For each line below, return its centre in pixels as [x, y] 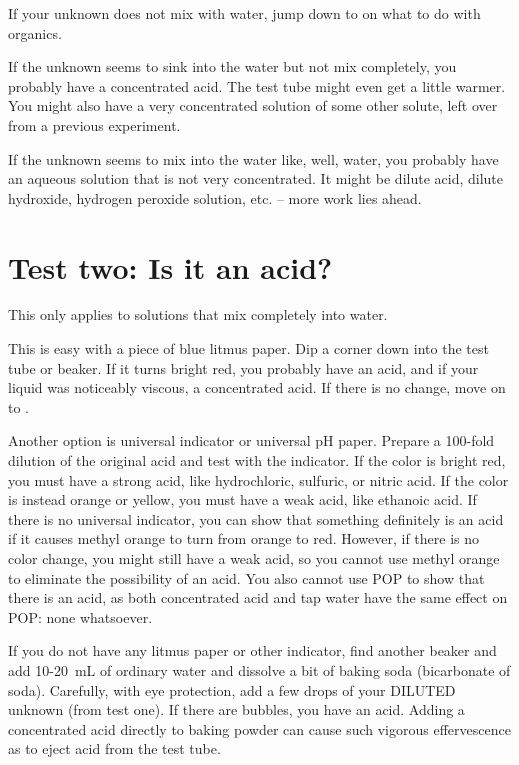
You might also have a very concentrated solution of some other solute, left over [253, 105]
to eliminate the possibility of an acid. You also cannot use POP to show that [246, 577]
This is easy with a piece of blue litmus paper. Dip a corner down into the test [248, 348]
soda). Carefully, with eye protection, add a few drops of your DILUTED [232, 689]
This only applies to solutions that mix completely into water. [198, 314]
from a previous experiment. [94, 124]
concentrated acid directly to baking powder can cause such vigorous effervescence [259, 728]
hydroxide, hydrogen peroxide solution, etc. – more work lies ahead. [215, 197]
